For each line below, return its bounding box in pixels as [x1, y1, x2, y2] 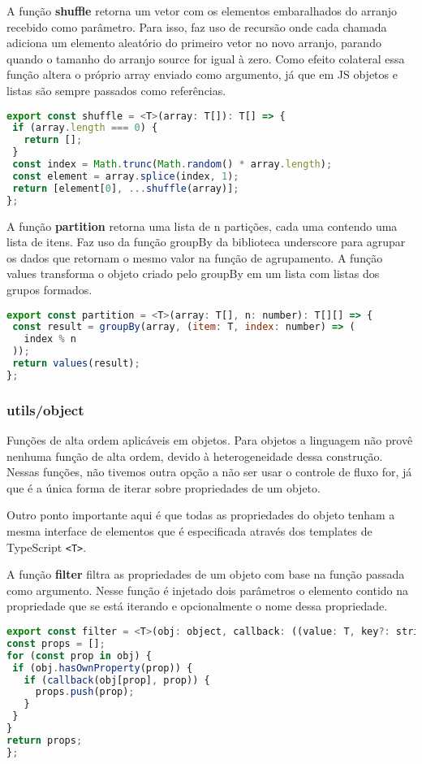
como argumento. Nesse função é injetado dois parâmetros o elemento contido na [6, 581, 409, 598]
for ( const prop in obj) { [6, 649, 153, 662]
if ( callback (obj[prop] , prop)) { [24, 674, 210, 686]
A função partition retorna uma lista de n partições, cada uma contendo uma [6, 217, 398, 234]
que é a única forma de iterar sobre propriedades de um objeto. [6, 479, 321, 496]
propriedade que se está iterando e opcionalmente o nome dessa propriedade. [6, 597, 388, 614]
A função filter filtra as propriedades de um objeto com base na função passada [6, 566, 405, 583]
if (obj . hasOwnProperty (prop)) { [12, 662, 193, 674]
